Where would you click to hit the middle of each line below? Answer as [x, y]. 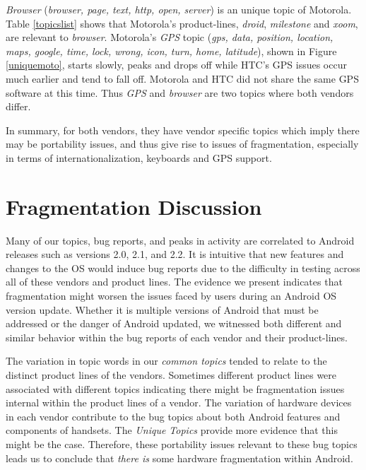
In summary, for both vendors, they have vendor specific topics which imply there [183, 130]
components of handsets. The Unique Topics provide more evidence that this [172, 430]
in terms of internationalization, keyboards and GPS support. [139, 157]
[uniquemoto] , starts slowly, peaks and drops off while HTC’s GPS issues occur [176, 65]
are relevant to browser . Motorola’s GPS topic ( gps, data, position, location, [170, 37]
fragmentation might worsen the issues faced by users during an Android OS [171, 296]
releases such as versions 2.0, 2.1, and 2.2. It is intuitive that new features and [175, 254]
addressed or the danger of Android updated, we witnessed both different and [174, 323]
